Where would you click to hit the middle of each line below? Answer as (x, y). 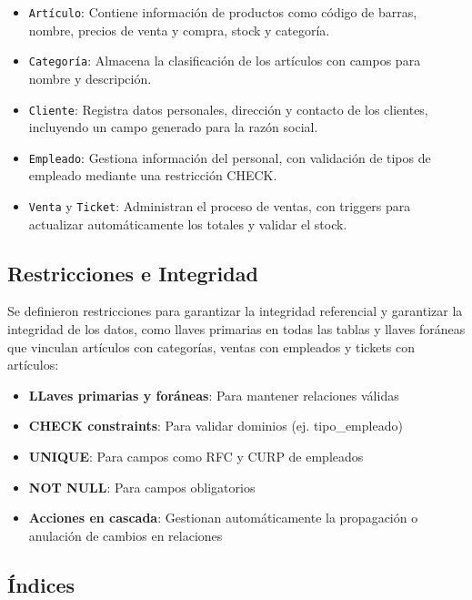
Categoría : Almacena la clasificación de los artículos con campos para (225, 61)
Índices (41, 584)
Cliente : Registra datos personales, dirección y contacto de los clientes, (228, 109)
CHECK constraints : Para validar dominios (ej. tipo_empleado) (216, 426)
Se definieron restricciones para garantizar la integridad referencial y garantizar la (235, 311)
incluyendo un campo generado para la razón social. (173, 127)
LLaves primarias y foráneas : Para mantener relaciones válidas (214, 395)
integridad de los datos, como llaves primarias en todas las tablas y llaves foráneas (236, 329)
